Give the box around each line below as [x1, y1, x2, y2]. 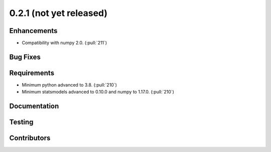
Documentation [9, 102, 59, 110]
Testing [9, 118, 34, 126]
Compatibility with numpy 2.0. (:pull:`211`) [22, 40, 107, 46]
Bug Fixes [9, 52, 41, 61]
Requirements [9, 68, 55, 77]
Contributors [9, 134, 51, 142]
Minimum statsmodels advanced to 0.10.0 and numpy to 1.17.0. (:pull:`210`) [22, 89, 174, 95]
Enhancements [9, 26, 58, 35]
